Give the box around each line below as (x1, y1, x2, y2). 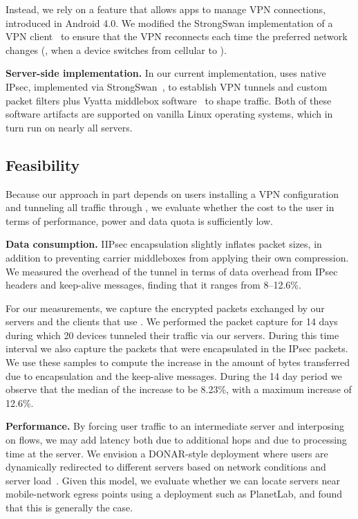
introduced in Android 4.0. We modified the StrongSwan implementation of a (6, 15, 333, 30)
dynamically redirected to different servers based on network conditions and (6, 459, 326, 474)
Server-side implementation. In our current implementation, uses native (6, 66, 326, 80)
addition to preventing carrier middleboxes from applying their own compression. (6, 250, 349, 264)
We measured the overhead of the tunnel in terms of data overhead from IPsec (6, 264, 338, 278)
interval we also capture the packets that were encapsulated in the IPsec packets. (6, 341, 348, 356)
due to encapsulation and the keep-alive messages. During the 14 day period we (6, 368, 342, 383)
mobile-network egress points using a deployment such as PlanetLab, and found (6, 486, 343, 501)
